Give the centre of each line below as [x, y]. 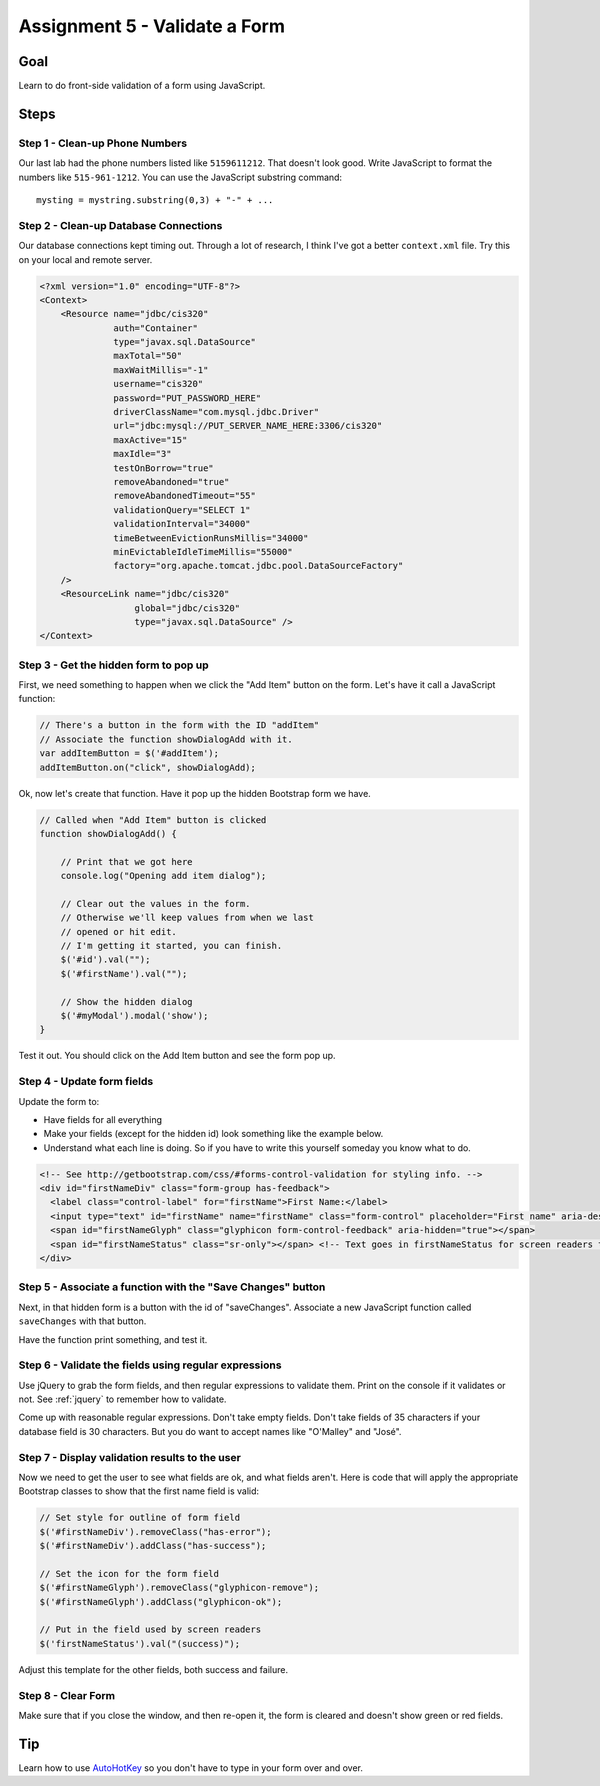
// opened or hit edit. [118, 931]
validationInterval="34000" [182, 524]
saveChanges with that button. [82, 1321]
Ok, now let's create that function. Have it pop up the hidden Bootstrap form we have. [195, 793]
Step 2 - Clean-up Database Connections [120, 225]
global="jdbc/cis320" [187, 608]
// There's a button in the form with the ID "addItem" [179, 725]
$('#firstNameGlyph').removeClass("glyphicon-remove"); [179, 1588]
